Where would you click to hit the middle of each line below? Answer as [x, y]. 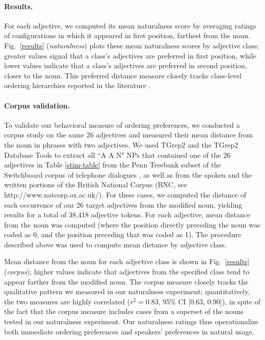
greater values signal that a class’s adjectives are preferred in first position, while [130, 55]
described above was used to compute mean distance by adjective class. [115, 244]
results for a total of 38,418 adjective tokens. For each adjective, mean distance [127, 215]
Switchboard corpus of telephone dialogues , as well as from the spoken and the [128, 174]
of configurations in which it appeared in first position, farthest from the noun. [127, 35]
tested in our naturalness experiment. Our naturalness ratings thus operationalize [131, 321]
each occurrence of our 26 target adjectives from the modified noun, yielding [123, 204]
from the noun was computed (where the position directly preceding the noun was [132, 224]
